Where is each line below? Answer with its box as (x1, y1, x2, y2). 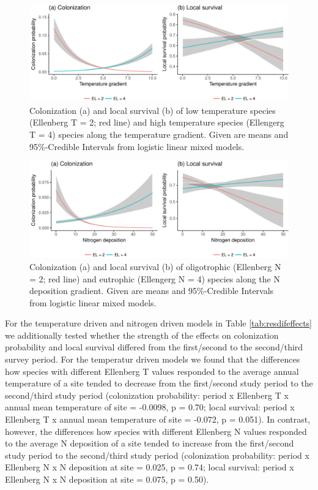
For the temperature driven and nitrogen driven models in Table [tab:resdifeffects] (5, 317, 312, 330)
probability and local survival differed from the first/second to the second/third (5, 341, 303, 353)
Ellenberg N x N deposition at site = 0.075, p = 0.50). (5, 473, 209, 485)
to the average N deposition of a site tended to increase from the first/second (5, 437, 294, 450)
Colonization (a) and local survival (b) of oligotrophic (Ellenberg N (29, 260, 281, 273)
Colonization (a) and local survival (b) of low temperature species (29, 104, 276, 116)
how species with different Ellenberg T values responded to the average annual (5, 364, 299, 377)
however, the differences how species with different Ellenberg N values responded (5, 424, 307, 437)
